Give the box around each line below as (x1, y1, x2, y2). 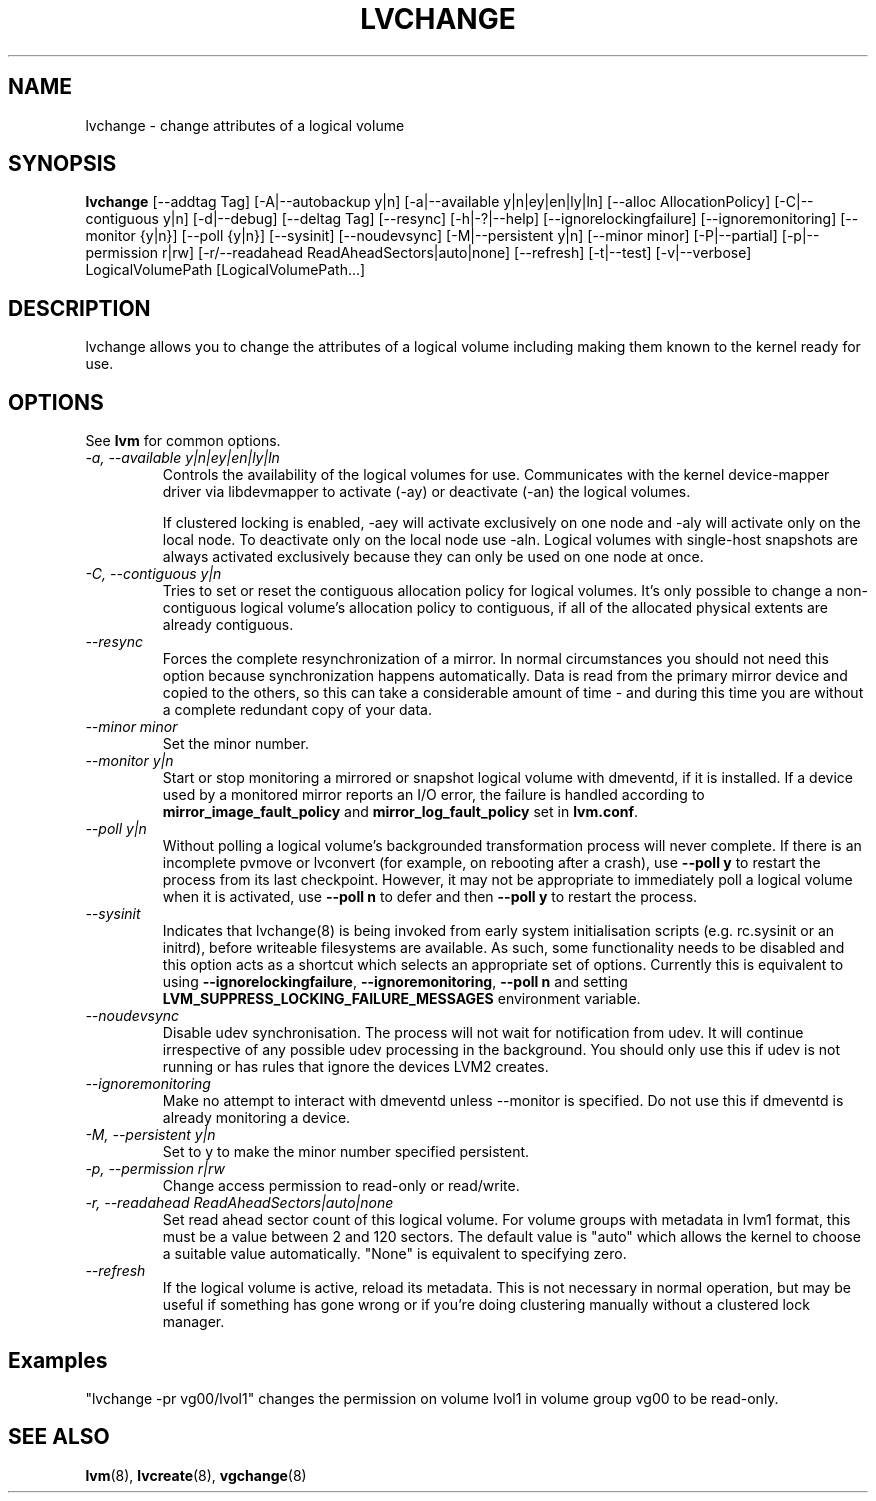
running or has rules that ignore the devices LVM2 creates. (162, 1058, 549, 1076)
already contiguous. (162, 616, 294, 634)
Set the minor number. (162, 735, 309, 753)
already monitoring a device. (162, 1109, 351, 1127)
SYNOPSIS (8, 151, 117, 177)
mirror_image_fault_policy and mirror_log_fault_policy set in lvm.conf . (162, 803, 639, 821)
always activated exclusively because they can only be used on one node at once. (162, 548, 704, 566)
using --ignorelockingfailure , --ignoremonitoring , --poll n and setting (162, 973, 628, 991)
